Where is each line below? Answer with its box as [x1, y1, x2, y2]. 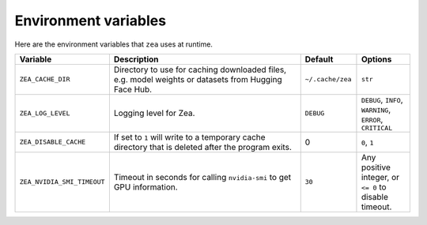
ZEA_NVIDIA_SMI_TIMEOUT [19, 178, 105, 186]
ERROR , [361, 114, 384, 125]
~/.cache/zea [304, 75, 352, 84]
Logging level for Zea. [113, 107, 195, 118]
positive [361, 162, 391, 173]
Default [304, 54, 334, 65]
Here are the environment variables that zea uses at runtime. [14, 39, 213, 49]
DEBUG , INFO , [361, 94, 403, 105]
